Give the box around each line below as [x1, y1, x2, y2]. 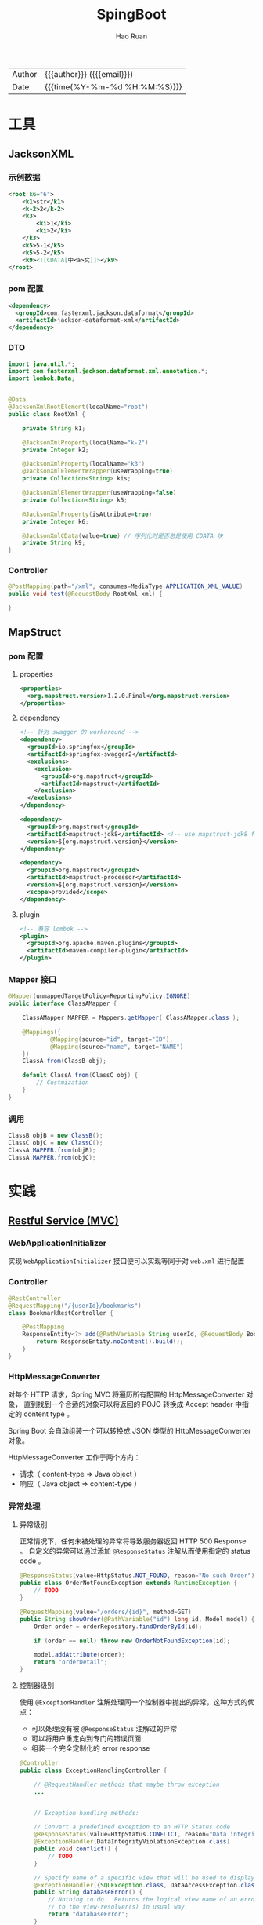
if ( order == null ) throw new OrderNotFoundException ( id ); [34, 1637, 231, 1645]
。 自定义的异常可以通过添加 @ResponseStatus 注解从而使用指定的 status [19, 1547, 251, 1556]
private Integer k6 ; [22, 517, 89, 525]
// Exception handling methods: [34, 1809, 139, 1817]
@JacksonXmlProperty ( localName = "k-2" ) [22, 438, 149, 447]
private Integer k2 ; [22, 446, 89, 454]
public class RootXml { [8, 410, 86, 418]
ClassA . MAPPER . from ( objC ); [8, 1153, 96, 1161]
